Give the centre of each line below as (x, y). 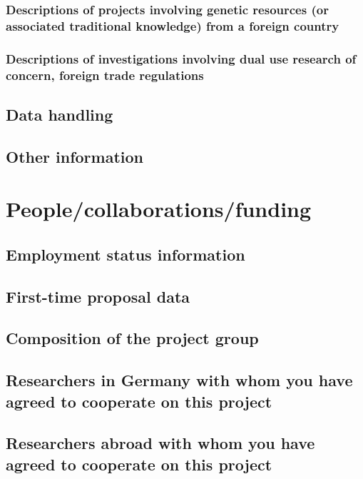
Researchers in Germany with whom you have (179, 380)
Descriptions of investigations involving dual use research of (181, 58)
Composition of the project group (132, 338)
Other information (75, 156)
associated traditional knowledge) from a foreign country (173, 25)
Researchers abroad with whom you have (160, 443)
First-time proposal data (98, 296)
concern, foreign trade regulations (105, 75)
